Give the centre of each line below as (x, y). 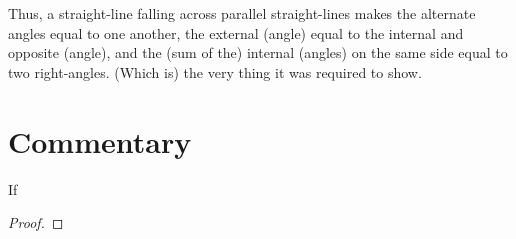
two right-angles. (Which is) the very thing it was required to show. (215, 71)
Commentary (100, 140)
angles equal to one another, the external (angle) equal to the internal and (236, 32)
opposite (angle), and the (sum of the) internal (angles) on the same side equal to (258, 52)
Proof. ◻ (36, 222)
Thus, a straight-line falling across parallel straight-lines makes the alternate (242, 13)
